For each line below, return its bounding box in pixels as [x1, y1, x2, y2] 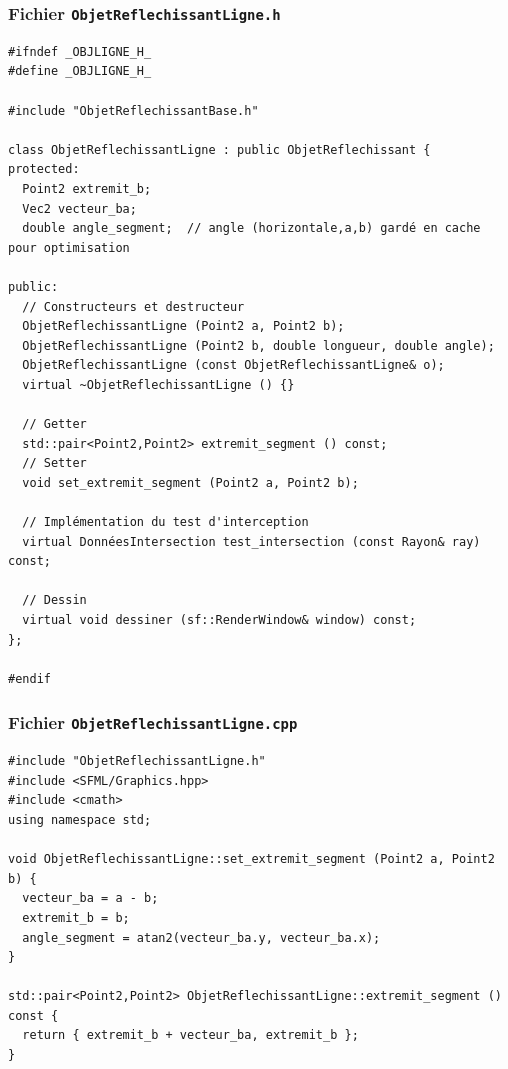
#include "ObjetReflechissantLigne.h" [8, 754, 266, 769]
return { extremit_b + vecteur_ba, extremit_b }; [22, 1028, 359, 1043]
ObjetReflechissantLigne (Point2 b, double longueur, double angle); [22, 338, 495, 353]
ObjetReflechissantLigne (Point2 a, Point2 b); [22, 319, 345, 334]
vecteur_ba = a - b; [22, 891, 159, 906]
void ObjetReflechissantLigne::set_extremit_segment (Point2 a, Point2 [8, 852, 495, 867]
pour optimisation [8, 240, 130, 255]
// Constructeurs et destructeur [22, 299, 245, 314]
